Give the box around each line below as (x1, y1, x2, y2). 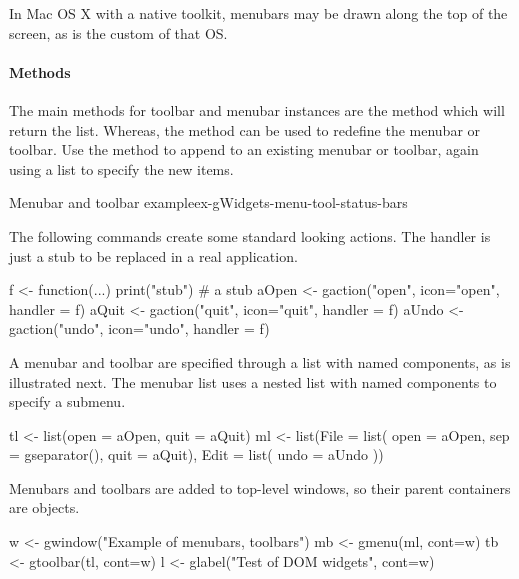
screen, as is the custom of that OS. (9, 22, 228, 43)
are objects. (9, 497, 80, 518)
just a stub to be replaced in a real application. (9, 245, 298, 266)
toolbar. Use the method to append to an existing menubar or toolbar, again (9, 139, 479, 160)
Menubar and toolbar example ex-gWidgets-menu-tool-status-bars (9, 192, 408, 213)
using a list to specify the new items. (9, 158, 234, 179)
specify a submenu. (9, 391, 126, 412)
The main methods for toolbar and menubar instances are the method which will (9, 99, 505, 120)
